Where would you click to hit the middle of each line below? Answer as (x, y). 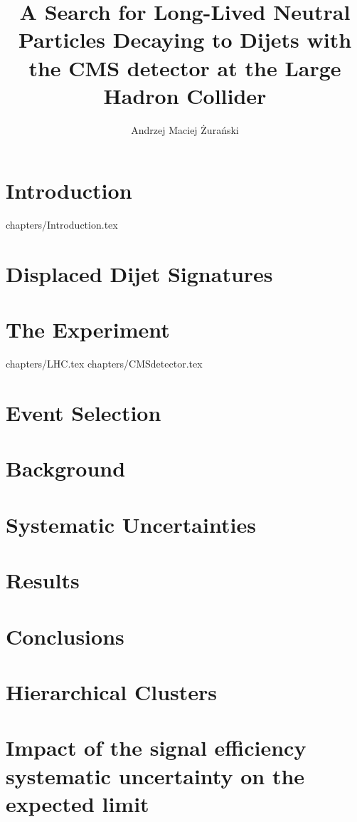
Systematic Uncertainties (131, 524)
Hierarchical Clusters (111, 691)
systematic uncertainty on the (155, 775)
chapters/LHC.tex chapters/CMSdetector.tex (104, 364)
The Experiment (88, 329)
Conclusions (65, 636)
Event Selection (84, 413)
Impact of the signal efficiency (156, 748)
